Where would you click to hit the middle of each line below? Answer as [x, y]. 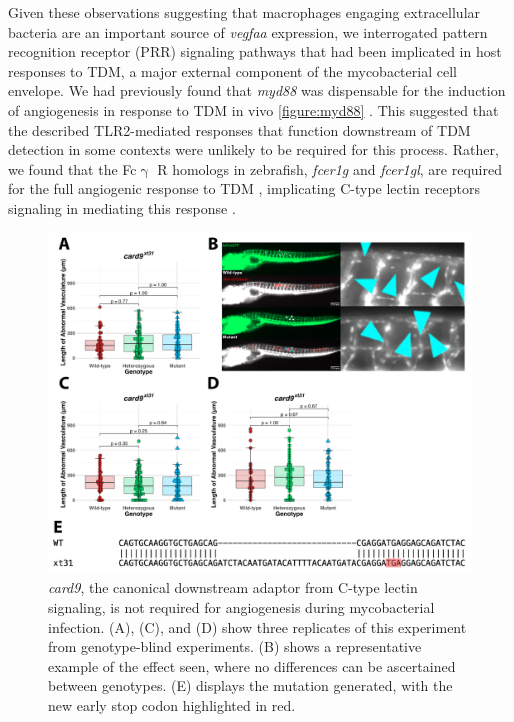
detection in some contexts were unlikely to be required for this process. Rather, [253, 149]
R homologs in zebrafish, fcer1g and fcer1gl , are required [329, 168]
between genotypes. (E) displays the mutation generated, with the [250, 685]
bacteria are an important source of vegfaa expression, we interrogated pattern [248, 31]
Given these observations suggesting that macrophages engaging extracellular [244, 12]
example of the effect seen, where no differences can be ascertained [252, 665]
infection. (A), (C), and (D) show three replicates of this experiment [257, 626]
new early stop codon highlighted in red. [172, 704]
